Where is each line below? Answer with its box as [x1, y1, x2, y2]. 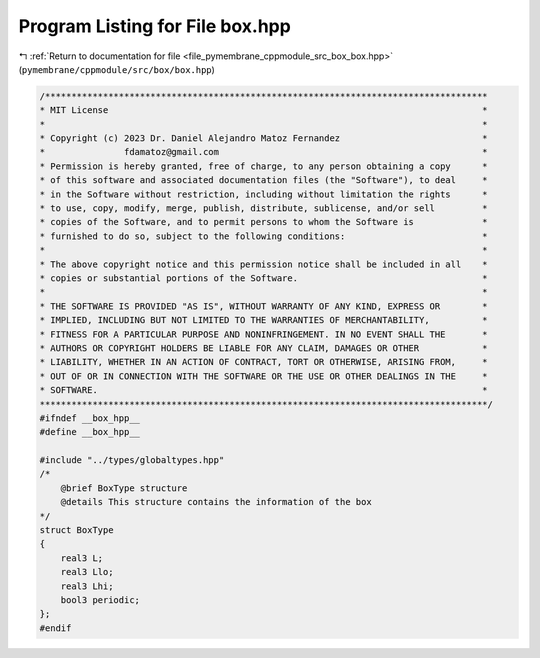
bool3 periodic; [60, 594, 140, 605]
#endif [39, 622, 72, 634]
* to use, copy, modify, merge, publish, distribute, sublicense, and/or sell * [39, 203, 489, 214]
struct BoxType [39, 525, 114, 536]
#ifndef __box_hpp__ [39, 412, 140, 424]
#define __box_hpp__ [39, 426, 140, 438]
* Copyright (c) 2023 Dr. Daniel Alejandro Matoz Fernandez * [39, 133, 489, 144]
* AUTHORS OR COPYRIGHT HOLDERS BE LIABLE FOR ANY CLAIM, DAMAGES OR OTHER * [39, 342, 489, 354]
